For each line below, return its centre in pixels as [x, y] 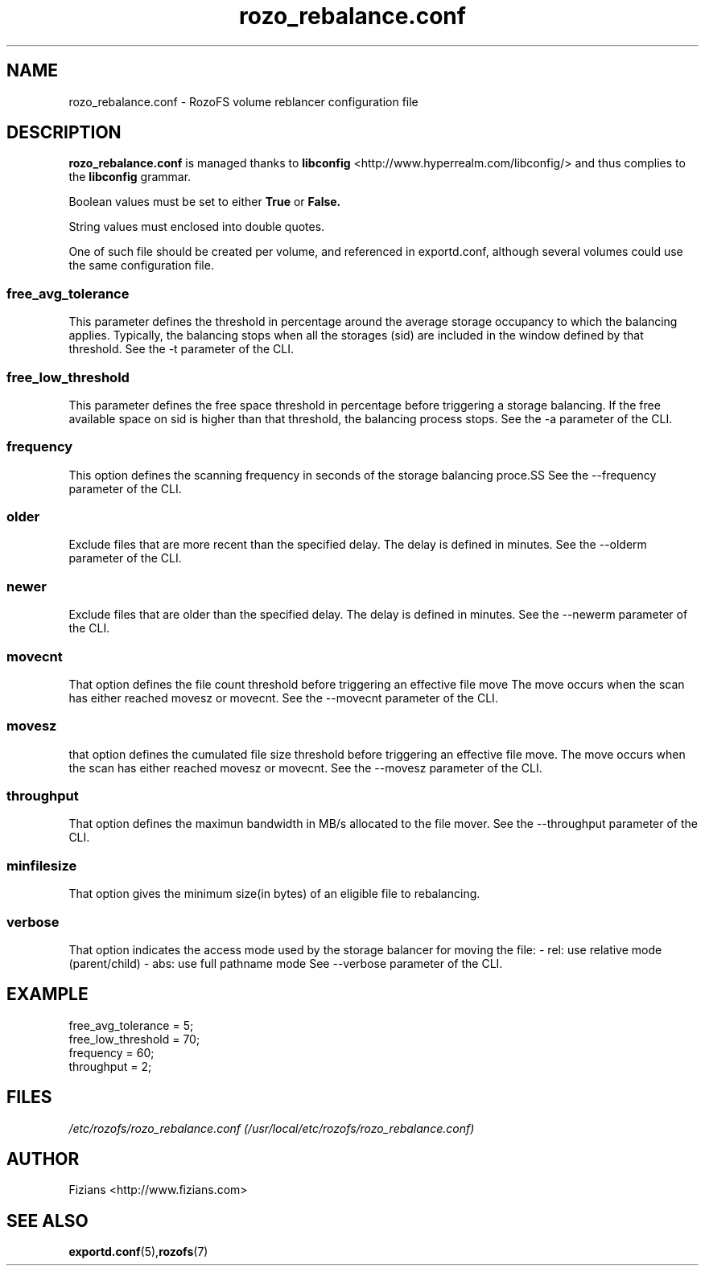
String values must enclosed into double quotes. [197, 227]
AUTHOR [43, 1159]
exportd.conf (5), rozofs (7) [138, 1252]
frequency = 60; [111, 1052]
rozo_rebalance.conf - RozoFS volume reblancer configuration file [243, 101]
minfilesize [42, 865]
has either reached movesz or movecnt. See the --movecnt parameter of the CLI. [283, 698]
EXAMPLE [47, 994]
